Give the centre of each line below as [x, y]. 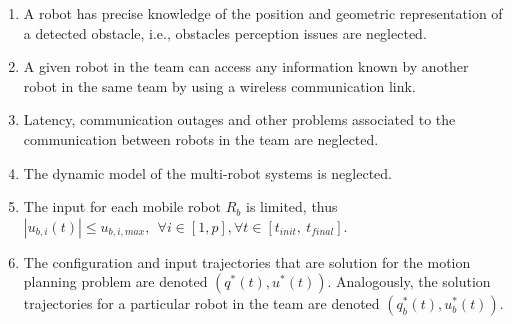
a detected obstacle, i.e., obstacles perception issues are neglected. [225, 32]
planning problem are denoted [115, 281]
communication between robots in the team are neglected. [201, 138]
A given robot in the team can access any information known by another [246, 66]
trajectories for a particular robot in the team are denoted [201, 303]
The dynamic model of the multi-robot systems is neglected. [207, 172]
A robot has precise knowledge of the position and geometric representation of [263, 13]
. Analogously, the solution [409, 281]
